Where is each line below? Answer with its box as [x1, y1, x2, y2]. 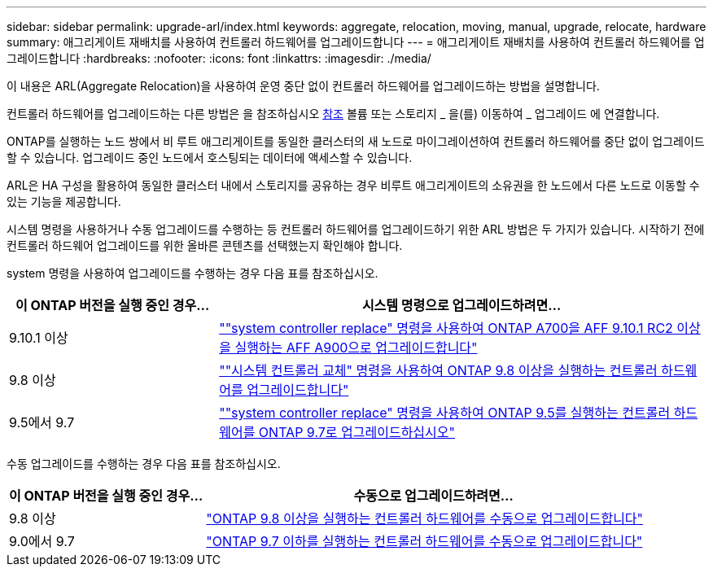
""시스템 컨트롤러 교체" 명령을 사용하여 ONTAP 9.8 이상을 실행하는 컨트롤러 [219, 362, 658, 378]
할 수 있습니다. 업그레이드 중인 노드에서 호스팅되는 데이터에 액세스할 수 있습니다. [7, 151, 413, 164]
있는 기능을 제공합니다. [7, 195, 121, 208]
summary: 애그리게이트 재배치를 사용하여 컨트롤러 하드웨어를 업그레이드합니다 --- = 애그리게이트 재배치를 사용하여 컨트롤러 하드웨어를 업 [7, 35, 705, 49]
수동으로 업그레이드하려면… [353, 488, 514, 504]
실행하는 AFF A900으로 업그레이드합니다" [234, 339, 478, 356]
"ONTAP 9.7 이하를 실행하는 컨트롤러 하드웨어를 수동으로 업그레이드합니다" [206, 533, 643, 549]
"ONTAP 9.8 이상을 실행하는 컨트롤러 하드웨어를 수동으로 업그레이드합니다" [206, 510, 644, 527]
